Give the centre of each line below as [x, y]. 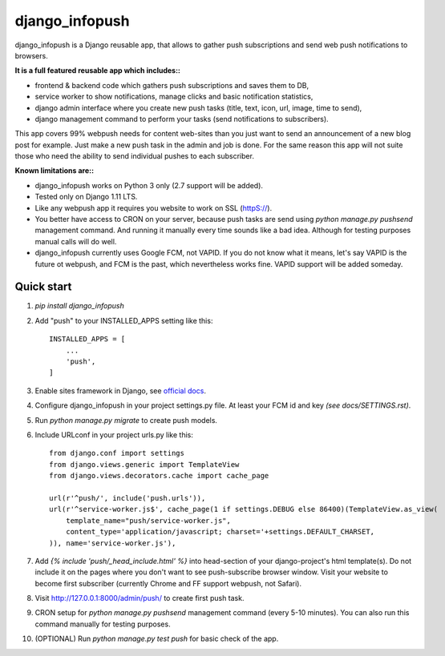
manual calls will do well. [76, 241]
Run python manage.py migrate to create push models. [126, 420]
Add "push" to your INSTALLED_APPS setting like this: [124, 320]
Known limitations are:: [55, 171]
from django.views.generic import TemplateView [144, 464]
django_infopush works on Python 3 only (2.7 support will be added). [149, 185]
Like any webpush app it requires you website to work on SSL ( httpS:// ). [154, 207]
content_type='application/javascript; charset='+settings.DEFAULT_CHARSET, [220, 532]
